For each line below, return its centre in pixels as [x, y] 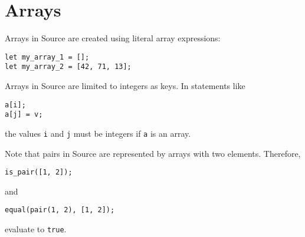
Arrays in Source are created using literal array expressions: [113, 38]
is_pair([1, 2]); [39, 172]
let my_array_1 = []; [47, 57]
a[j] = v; [24, 115]
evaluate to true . [36, 229]
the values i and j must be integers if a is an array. [98, 133]
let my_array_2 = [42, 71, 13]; [68, 67]
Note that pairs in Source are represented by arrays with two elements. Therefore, [153, 153]
